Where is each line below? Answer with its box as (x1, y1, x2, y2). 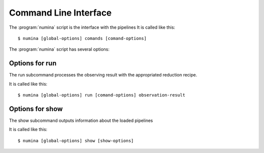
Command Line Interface (9, 7, 112, 18)
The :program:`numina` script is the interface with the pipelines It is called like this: (9, 24, 176, 30)
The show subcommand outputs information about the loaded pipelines (9, 117, 154, 123)
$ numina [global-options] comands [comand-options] (18, 36, 147, 41)
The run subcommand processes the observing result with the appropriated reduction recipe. (9, 72, 198, 78)
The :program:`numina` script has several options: (9, 46, 110, 52)
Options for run (9, 59, 57, 68)
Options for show (9, 105, 63, 113)
